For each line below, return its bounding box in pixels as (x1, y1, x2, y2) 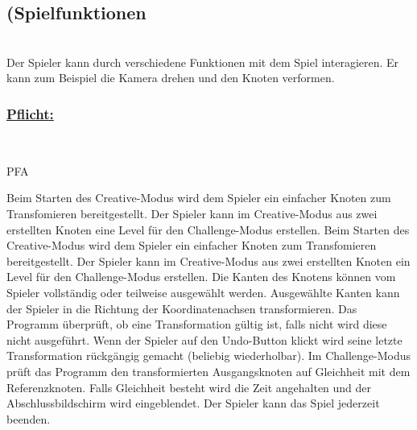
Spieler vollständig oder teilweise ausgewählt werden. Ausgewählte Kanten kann (6, 283, 400, 300)
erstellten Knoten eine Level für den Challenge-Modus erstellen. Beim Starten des (6, 221, 410, 238)
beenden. (6, 410, 51, 427)
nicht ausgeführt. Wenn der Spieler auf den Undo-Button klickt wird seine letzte (6, 331, 403, 348)
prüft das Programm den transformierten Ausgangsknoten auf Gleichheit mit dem (6, 362, 411, 379)
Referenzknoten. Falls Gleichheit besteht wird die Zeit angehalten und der (6, 378, 372, 395)
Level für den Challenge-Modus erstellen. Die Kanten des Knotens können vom (6, 268, 396, 285)
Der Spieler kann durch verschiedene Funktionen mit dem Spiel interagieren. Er (6, 53, 399, 70)
